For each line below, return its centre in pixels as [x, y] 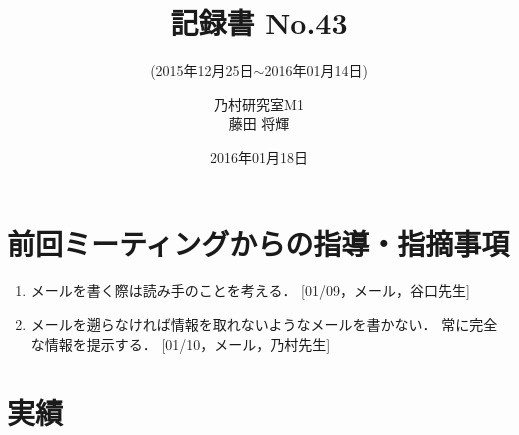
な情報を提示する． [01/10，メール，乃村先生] [180, 343]
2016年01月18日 [259, 156]
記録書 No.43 [259, 22]
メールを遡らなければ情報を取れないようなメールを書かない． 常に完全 [264, 324]
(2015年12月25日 [202, 70]
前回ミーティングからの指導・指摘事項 [258, 242]
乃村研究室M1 [259, 103]
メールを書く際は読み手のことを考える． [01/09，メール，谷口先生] [250, 290]
